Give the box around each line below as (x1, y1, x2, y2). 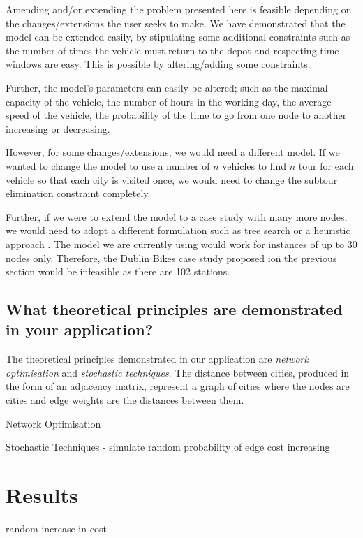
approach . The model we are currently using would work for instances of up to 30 (6, 236, 357, 251)
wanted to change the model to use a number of (6, 158, 210, 173)
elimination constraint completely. (6, 186, 151, 201)
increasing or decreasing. (6, 121, 110, 136)
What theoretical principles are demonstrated (6, 298, 343, 320)
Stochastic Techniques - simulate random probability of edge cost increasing (6, 439, 330, 454)
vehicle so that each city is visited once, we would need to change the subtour (6, 172, 338, 187)
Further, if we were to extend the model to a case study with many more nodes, (6, 209, 348, 224)
